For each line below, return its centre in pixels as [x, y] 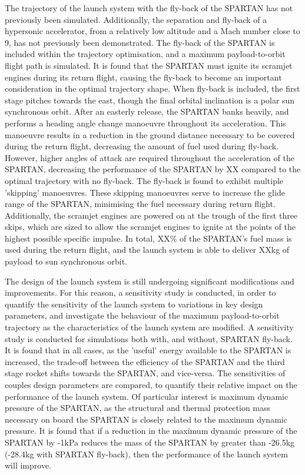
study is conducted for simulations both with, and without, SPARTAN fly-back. [149, 338]
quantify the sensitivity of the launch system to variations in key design [134, 304]
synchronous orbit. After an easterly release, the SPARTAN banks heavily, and [147, 111]
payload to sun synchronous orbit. [66, 261]
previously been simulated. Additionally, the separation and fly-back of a [136, 19]
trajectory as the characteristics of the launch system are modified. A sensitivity [149, 327]
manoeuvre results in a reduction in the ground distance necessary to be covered [150, 134]
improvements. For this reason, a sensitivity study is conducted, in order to [140, 292]
